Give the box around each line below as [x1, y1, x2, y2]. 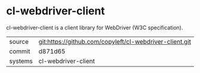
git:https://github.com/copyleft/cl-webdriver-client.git [38, 37, 191, 45]
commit [9, 47, 30, 55]
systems [9, 57, 33, 65]
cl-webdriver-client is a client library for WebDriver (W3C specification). [6, 24, 183, 31]
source [9, 37, 29, 45]
